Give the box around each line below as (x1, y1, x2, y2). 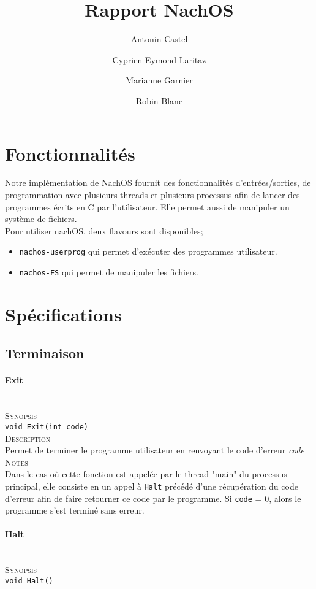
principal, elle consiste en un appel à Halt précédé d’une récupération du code (5, 479, 298, 492)
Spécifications (5, 301, 122, 326)
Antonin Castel (130, 33, 188, 45)
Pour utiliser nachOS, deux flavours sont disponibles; (5, 224, 203, 237)
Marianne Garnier (126, 74, 193, 87)
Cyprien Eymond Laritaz (112, 53, 206, 66)
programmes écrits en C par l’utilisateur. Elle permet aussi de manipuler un (5, 200, 290, 213)
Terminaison (5, 344, 85, 363)
